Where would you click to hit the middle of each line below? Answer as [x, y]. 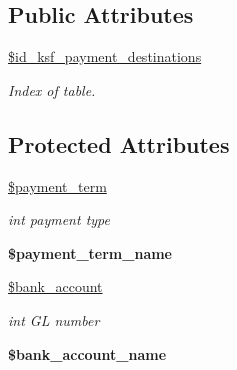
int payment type [59, 219]
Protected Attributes [119, 143]
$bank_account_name [87, 353]
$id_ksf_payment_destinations [105, 56]
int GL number [54, 319]
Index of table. [52, 89]
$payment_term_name [90, 252]
